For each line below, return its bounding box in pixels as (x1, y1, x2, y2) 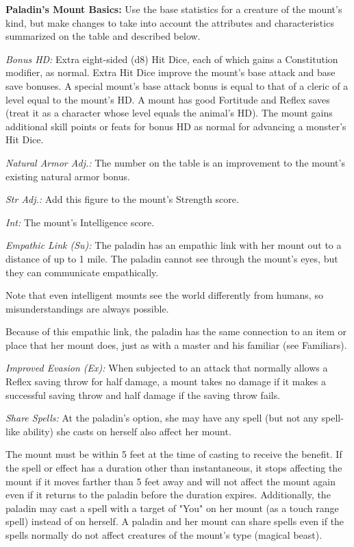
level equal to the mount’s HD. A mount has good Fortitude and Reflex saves (5, 92, 330, 106)
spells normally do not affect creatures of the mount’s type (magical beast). (5, 528, 323, 542)
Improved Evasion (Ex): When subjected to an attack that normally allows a (5, 361, 328, 375)
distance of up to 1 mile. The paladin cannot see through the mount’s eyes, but (5, 251, 338, 265)
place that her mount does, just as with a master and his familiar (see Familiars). (5, 337, 347, 352)
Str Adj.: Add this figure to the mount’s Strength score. (5, 192, 239, 206)
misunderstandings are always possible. (5, 301, 169, 315)
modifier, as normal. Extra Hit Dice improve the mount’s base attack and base (5, 65, 336, 80)
